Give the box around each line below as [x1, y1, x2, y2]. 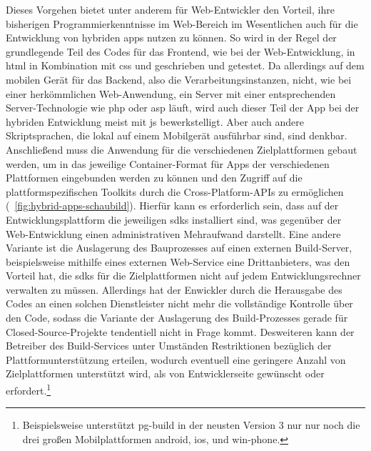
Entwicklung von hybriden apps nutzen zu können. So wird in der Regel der [6, 30, 337, 45]
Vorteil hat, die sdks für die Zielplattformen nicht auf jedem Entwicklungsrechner [6, 268, 361, 283]
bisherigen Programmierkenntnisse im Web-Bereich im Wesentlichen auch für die [6, 16, 358, 31]
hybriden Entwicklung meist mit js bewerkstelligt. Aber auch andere [6, 114, 304, 129]
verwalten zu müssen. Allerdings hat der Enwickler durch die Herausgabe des [6, 282, 342, 297]
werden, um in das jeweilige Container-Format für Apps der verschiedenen [6, 156, 330, 171]
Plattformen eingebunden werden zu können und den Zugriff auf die [6, 170, 303, 185]
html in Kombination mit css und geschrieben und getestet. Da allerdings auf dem [6, 58, 365, 73]
